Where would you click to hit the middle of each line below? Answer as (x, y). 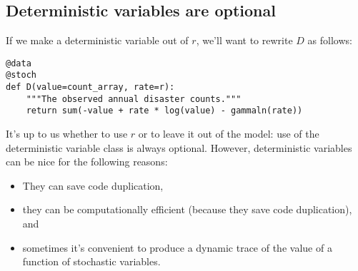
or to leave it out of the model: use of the (229, 134)
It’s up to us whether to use (67, 134)
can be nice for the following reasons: (87, 162)
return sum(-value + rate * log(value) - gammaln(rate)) (164, 111)
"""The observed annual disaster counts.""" (134, 99)
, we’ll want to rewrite (244, 40)
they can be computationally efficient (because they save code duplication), (187, 209)
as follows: (330, 40)
